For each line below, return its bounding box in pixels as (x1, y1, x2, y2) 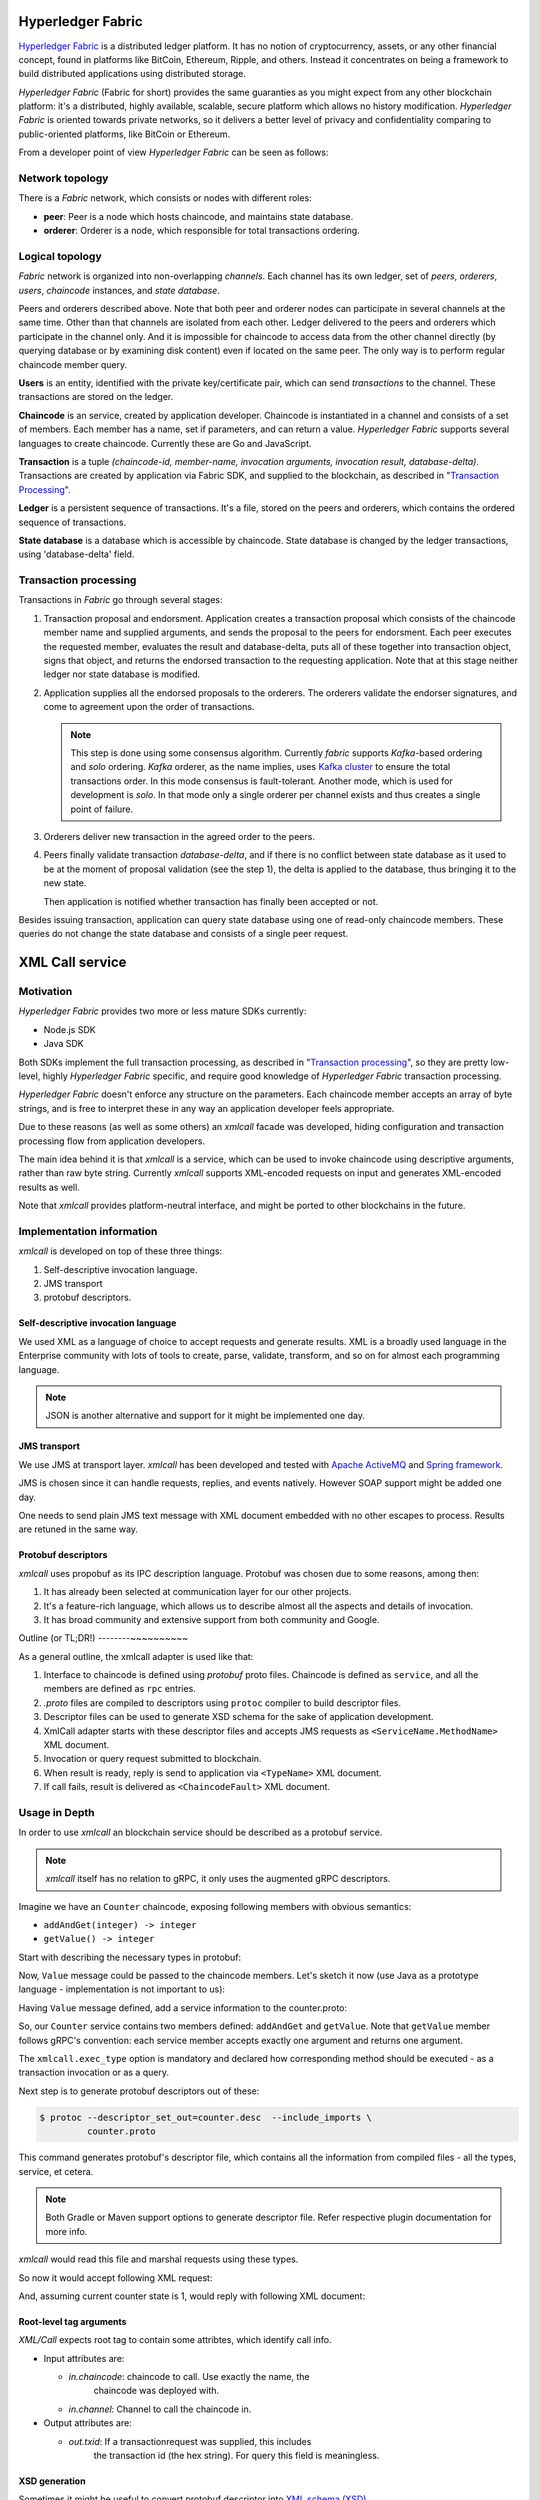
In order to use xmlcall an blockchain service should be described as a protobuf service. (18, 1826, 383, 1839)
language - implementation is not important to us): (18, 1983, 225, 1995)
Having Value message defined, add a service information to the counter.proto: (18, 2001, 347, 2014)
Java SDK (43, 1038, 84, 1050)
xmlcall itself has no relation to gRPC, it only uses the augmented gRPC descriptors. (45, 1873, 391, 1885)
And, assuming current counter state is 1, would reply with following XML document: (18, 2290, 365, 2302)
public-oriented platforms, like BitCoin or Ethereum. (18, 128, 231, 140)
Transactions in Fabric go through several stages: (18, 594, 223, 606)
